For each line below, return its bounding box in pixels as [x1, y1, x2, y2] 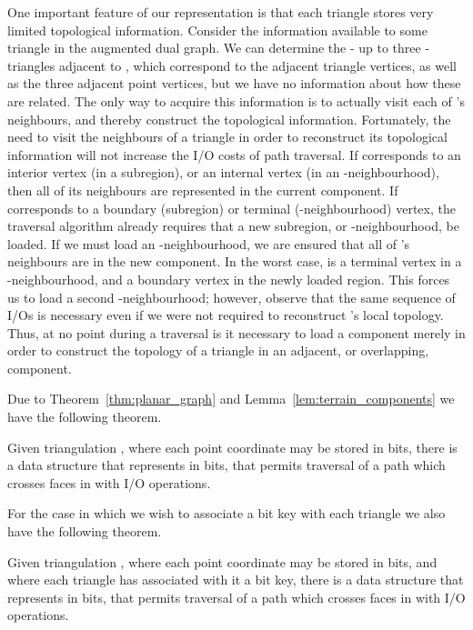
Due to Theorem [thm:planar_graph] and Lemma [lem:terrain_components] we [7, 389, 455, 408]
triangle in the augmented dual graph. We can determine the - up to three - [7, 38, 430, 57]
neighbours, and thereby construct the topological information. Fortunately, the [7, 109, 451, 128]
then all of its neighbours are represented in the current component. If [7, 180, 398, 199]
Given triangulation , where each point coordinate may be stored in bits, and [7, 552, 438, 571]
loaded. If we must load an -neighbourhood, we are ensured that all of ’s [7, 234, 410, 253]
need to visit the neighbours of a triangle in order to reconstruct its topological [7, 127, 448, 146]
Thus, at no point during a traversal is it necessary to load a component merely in [7, 323, 466, 342]
